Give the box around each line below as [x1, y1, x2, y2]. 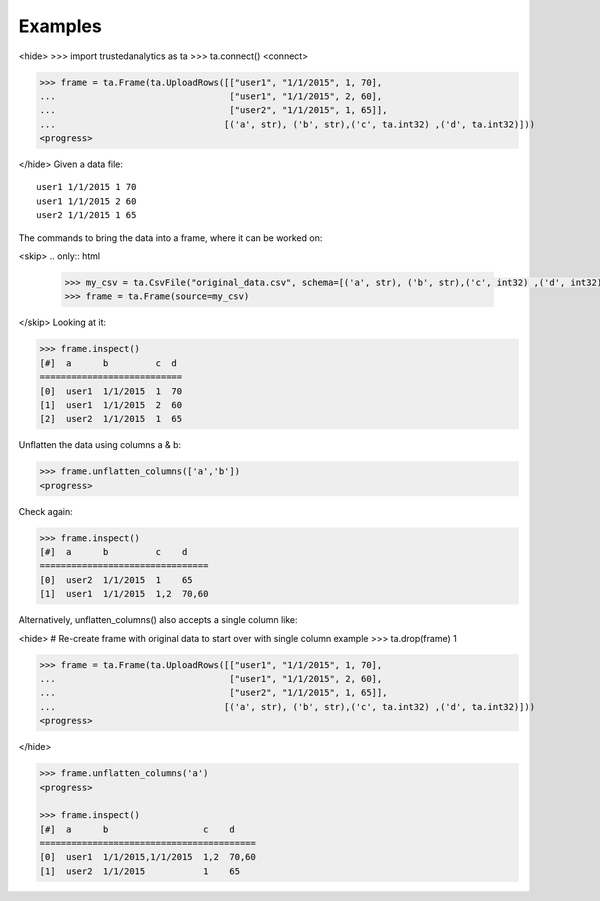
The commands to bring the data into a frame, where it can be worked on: [18, 231, 323, 244]
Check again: [18, 505, 74, 517]
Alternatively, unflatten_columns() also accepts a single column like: [18, 614, 298, 626]
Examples [18, 15, 102, 37]
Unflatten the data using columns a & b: [18, 439, 182, 451]
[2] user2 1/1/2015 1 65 [39, 413, 183, 425]
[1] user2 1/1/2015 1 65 [39, 865, 240, 877]
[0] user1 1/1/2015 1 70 [39, 385, 183, 397]
